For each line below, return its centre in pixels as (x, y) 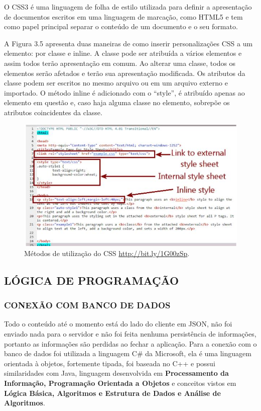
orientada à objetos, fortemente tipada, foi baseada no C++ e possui (110, 363)
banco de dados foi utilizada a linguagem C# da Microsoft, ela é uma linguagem (128, 353)
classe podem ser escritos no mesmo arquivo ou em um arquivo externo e (116, 83)
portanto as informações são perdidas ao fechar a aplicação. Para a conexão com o (130, 343)
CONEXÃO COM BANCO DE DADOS (87, 305)
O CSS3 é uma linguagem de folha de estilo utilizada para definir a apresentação (128, 7)
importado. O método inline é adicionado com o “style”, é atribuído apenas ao (124, 92)
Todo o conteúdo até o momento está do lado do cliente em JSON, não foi (118, 324)
